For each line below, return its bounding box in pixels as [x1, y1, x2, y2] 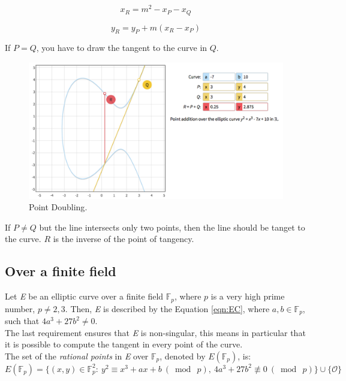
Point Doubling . [29, 201, 88, 213]
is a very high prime [210, 290, 285, 303]
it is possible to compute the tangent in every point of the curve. [5, 338, 243, 350]
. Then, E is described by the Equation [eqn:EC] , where [65, 302, 270, 315]
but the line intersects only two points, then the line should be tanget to [39, 220, 305, 233]
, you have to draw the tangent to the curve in [36, 41, 207, 54]
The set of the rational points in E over [5, 349, 149, 362]
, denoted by [160, 349, 206, 362]
